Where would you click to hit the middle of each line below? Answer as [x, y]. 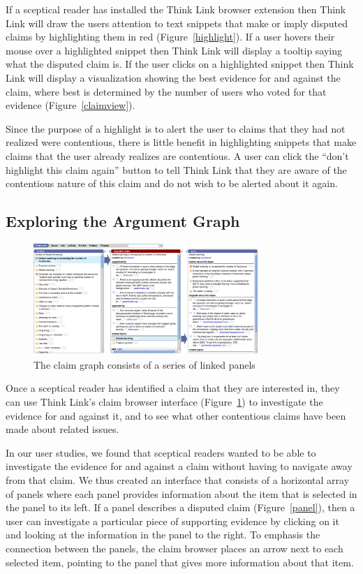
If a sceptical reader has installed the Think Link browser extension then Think [176, 9]
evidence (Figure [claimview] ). [71, 105]
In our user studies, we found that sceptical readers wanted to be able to [161, 452]
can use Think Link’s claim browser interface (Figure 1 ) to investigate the [164, 402]
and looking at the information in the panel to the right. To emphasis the [163, 535]
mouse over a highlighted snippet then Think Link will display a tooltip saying [174, 50]
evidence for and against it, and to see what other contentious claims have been [176, 415]
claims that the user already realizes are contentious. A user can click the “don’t [177, 155]
